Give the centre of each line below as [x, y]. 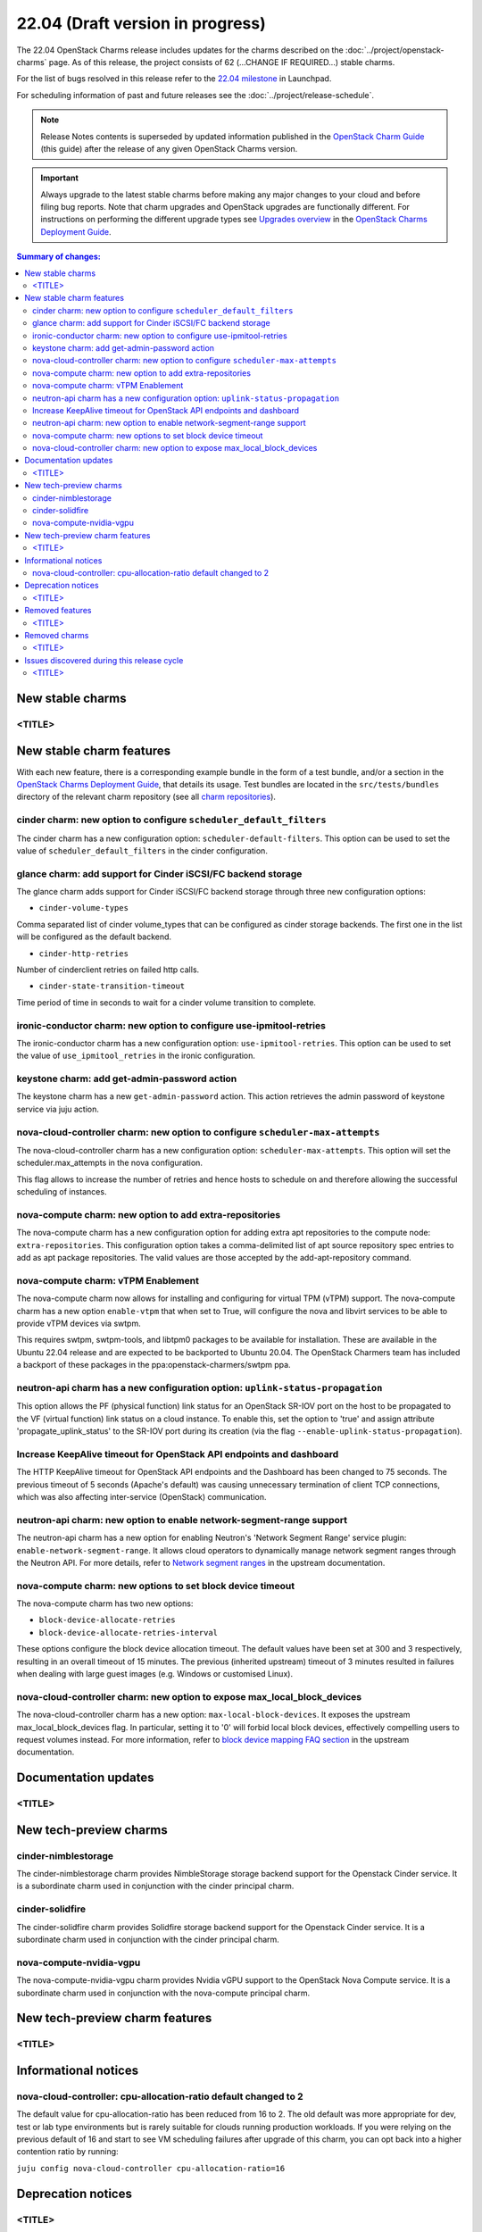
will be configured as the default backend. [94, 937]
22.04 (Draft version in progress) [141, 23]
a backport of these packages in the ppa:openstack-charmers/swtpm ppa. [154, 1365]
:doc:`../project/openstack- [395, 50]
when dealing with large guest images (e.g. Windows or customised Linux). [155, 1674]
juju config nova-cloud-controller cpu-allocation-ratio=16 [151, 2168]
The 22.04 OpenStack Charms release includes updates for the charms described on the [180, 50]
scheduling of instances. [62, 1192]
